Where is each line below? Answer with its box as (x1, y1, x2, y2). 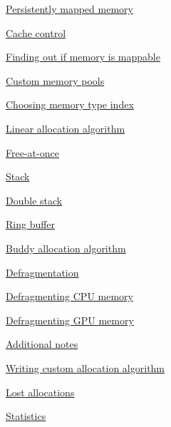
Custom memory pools (6, 73, 105, 88)
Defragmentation (6, 264, 79, 279)
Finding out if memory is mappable (6, 49, 160, 64)
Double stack (6, 192, 63, 207)
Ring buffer (6, 217, 56, 232)
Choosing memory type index (6, 97, 134, 112)
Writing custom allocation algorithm (6, 360, 165, 375)
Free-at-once (6, 145, 59, 160)
